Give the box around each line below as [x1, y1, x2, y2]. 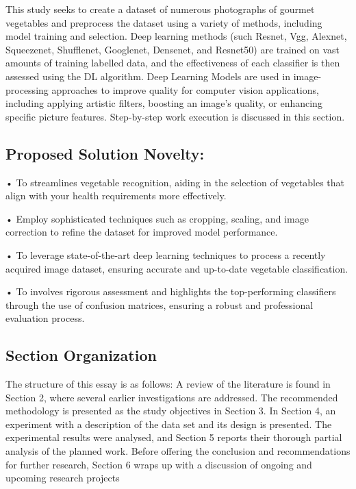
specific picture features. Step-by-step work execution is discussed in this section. [5, 109, 345, 123]
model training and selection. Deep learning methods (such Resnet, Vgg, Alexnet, [5, 29, 347, 43]
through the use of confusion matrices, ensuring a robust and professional [5, 297, 314, 312]
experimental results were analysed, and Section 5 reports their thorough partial [5, 430, 342, 444]
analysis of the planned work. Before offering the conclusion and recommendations [5, 444, 351, 458]
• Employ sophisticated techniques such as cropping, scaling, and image [5, 211, 309, 225]
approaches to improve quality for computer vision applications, [51, 82, 319, 97]
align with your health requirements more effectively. [5, 188, 227, 203]
